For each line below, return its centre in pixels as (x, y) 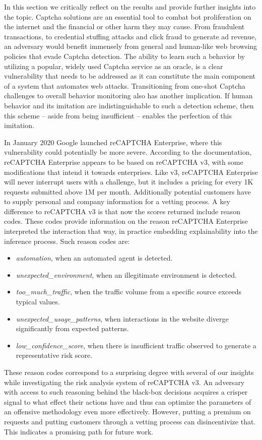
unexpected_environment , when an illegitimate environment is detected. (126, 274)
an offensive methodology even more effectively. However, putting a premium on (127, 412)
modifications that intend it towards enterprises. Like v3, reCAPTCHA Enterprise (131, 172)
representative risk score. (54, 355)
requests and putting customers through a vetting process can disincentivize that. (130, 421)
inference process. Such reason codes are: (67, 241)
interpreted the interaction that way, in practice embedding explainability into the (131, 231)
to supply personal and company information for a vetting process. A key (117, 201)
